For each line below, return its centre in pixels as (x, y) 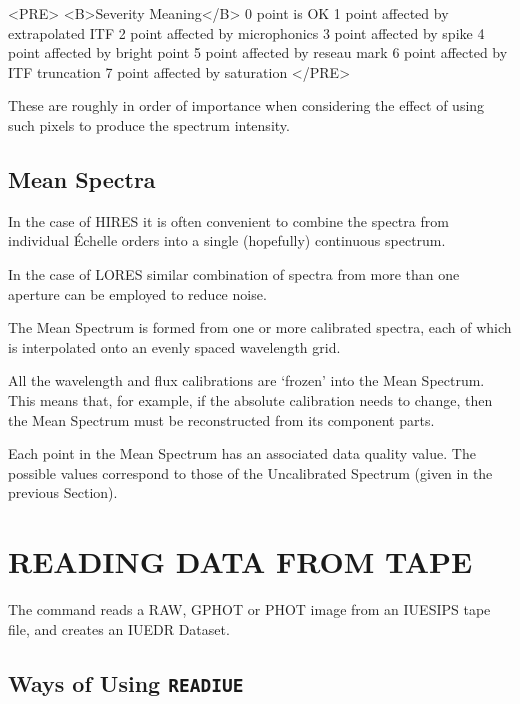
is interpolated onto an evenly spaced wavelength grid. (174, 346)
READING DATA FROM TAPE (240, 561)
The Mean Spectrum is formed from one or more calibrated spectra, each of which (260, 327)
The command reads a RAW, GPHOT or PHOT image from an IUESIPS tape (249, 609)
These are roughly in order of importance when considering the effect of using (246, 105)
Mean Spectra (82, 178)
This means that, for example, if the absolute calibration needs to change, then (250, 399)
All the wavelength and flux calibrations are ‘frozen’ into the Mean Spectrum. (246, 380)
